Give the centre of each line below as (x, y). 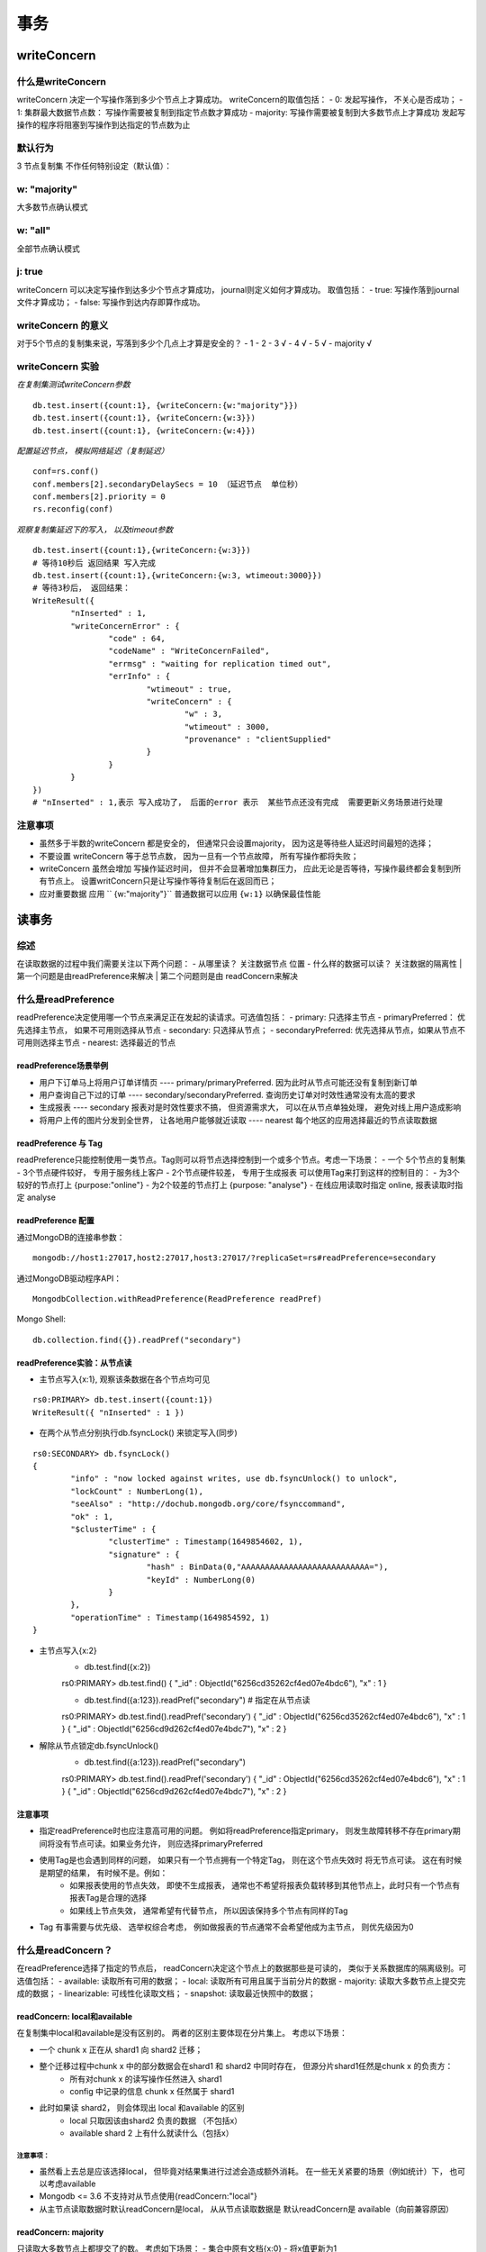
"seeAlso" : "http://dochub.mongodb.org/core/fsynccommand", (208, 1504)
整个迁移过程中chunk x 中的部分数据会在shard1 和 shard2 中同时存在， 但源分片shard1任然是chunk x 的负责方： (246, 2066)
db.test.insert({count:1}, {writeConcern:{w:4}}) (144, 431)
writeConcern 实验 (58, 367)
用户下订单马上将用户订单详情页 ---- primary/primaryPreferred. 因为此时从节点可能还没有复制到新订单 (228, 1082)
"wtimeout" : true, (189, 689)
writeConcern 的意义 (63, 325)
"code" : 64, (137, 638)
